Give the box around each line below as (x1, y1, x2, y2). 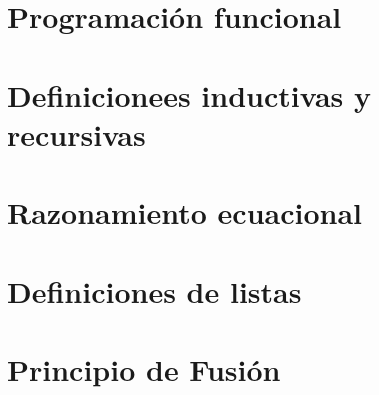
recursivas (7, 113, 146, 154)
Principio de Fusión (7, 348, 281, 389)
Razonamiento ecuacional (7, 192, 363, 233)
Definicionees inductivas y (7, 74, 372, 115)
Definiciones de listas (7, 270, 302, 311)
